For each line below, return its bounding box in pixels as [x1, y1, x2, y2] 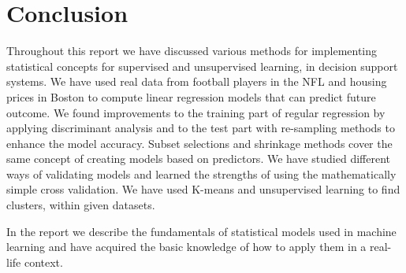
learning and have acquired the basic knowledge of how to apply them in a [6, 238, 367, 255]
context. [24, 253, 63, 270]
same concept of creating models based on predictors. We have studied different [6, 150, 391, 167]
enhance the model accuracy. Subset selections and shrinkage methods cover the [6, 135, 393, 151]
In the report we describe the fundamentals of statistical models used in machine [6, 223, 397, 239]
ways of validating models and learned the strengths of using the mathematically [6, 165, 397, 182]
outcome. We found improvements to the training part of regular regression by [6, 104, 386, 120]
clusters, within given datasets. [6, 197, 155, 213]
